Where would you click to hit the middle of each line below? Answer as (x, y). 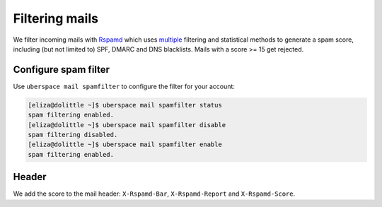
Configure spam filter (61, 70)
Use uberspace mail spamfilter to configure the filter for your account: (124, 86)
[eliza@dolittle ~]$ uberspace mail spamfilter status (125, 105)
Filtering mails (56, 18)
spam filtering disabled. (73, 135)
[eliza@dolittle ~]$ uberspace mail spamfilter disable (127, 125)
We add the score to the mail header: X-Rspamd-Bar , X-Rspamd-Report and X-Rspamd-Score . (154, 194)
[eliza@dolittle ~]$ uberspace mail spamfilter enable (125, 144)
